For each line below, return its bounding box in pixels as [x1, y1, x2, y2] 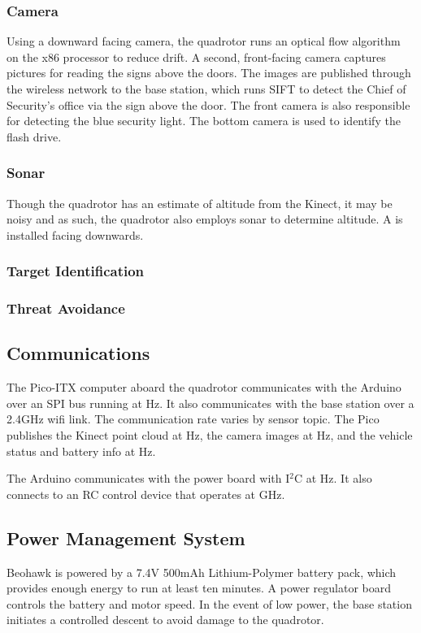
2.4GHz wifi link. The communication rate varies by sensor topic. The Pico [7, 410, 380, 427]
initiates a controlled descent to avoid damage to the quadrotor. [7, 611, 324, 628]
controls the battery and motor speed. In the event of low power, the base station [7, 595, 412, 612]
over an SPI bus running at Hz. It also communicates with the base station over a [7, 394, 414, 411]
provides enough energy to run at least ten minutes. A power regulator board [7, 579, 392, 596]
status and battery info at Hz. [7, 442, 156, 459]
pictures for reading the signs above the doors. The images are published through [7, 64, 411, 81]
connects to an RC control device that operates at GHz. [7, 485, 285, 502]
